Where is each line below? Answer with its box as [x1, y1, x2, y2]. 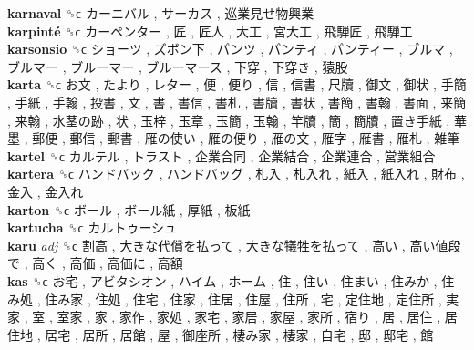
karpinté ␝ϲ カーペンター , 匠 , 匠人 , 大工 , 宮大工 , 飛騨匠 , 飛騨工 [7, 21, 413, 40]
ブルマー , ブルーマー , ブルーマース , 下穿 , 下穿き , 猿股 [7, 57, 348, 76]
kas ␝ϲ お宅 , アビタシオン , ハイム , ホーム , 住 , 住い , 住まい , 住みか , [7, 271, 438, 290]
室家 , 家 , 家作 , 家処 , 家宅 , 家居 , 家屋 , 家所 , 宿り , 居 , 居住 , [57, 307, 441, 326]
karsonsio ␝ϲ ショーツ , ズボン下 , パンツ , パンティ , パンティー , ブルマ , [7, 39, 453, 58]
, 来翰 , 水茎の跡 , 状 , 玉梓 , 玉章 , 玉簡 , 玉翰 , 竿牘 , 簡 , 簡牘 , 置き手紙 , [7, 110, 450, 129]
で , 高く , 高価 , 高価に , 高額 [7, 253, 183, 273]
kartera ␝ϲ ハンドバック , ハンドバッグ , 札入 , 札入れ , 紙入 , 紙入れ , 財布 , [7, 164, 465, 183]
